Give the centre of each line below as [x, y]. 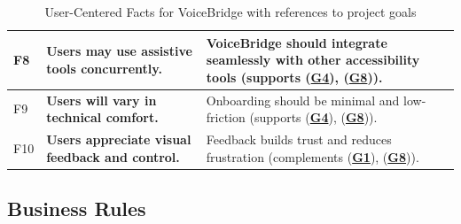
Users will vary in [102, 100]
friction [226, 117]
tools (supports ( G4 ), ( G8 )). [294, 77]
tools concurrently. [104, 68]
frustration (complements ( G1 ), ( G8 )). [313, 156]
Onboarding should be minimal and [303, 100]
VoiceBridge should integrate [297, 42]
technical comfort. [102, 117]
